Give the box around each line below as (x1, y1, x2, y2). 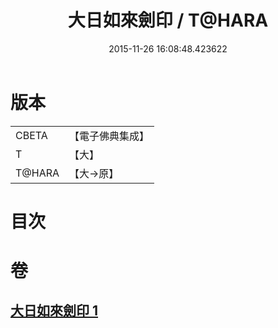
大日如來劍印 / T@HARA (67, 9, 269, 32)
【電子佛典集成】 (69, 129, 150, 143)
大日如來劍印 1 (10, 302, 99, 320)
